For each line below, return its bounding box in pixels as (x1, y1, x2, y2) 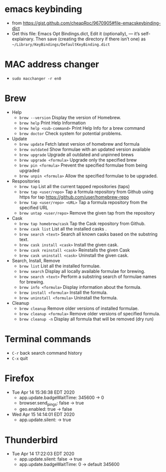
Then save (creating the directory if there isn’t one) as (35, 36, 146, 42)
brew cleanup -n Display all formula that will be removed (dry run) (19, 316, 154, 322)
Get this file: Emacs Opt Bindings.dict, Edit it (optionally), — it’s (11, 30, 140, 36)
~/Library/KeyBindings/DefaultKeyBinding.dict (11, 42, 110, 47)
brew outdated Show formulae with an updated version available (19, 146, 151, 152)
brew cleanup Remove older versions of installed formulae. (19, 305, 139, 311)
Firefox (4, 373, 34, 384)
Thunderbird (4, 434, 58, 446)
